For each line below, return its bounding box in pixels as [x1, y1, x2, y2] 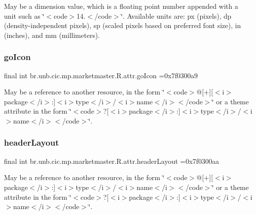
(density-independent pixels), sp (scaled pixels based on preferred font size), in [4, 20, 241, 31]
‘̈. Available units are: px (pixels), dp [120, 10, 231, 21]
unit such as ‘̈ [4, 10, 45, 21]
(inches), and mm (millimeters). [4, 30, 100, 40]
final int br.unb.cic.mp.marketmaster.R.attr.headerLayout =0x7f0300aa [4, 155, 219, 166]
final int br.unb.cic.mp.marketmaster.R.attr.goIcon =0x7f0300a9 [4, 70, 198, 80]
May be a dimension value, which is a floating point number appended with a [4, 1, 238, 11]
